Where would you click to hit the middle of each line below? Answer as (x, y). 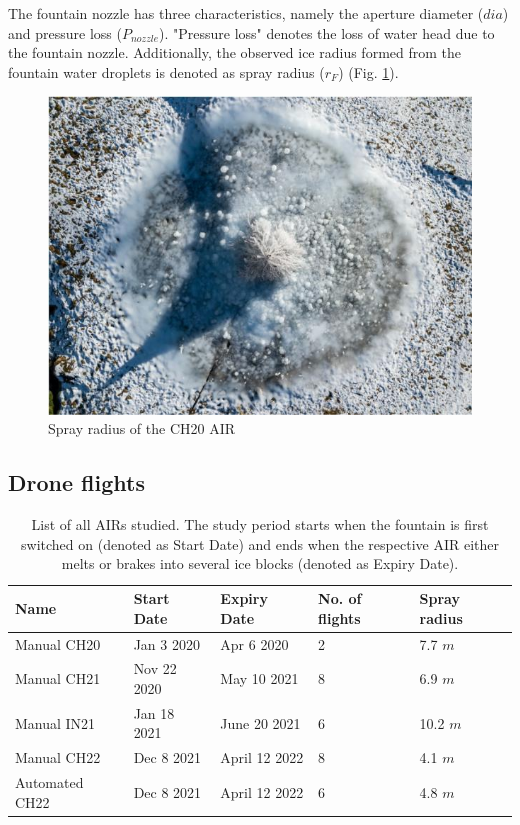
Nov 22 (155, 668)
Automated (49, 782)
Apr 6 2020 (254, 643)
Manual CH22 (58, 757)
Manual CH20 (58, 643)
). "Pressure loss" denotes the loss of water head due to (327, 32)
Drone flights (76, 482)
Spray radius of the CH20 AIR (142, 428)
